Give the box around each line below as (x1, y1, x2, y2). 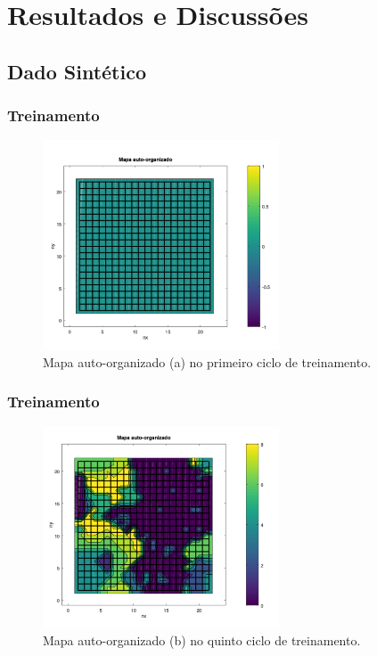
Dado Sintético (7, 57, 147, 85)
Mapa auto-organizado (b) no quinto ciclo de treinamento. (43, 631, 361, 650)
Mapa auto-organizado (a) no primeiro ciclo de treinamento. (43, 352, 372, 371)
